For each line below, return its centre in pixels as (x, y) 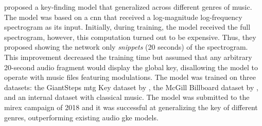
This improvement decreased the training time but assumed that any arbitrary (128, 57)
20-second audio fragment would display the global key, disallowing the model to (131, 67)
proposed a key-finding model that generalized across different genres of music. (128, 7)
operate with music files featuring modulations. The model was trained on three (130, 77)
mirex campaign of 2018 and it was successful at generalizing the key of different (131, 107)
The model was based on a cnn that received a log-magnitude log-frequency (123, 17)
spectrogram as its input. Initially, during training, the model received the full (127, 27)
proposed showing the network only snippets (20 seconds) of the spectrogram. (126, 47)
